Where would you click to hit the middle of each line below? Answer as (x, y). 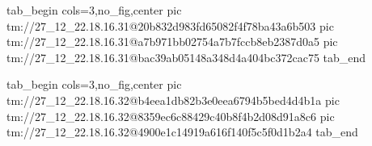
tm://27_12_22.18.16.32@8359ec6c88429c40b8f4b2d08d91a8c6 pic (171, 116)
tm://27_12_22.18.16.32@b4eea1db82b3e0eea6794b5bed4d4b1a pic (173, 100)
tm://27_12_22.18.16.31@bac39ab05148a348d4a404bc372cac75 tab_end (186, 57)
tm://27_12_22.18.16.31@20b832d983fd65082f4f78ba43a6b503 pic (170, 25)
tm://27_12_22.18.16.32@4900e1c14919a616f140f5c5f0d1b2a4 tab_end (182, 132)
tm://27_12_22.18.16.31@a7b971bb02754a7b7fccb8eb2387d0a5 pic (172, 42)
